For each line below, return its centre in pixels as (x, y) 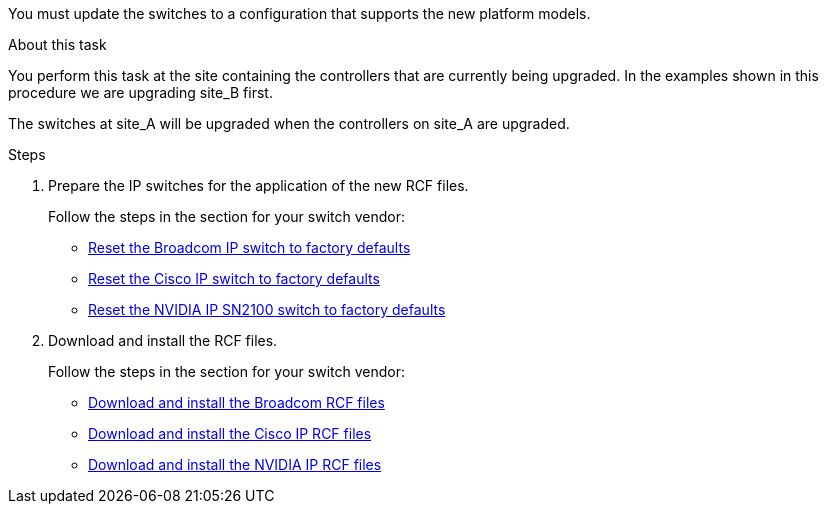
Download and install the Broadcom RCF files (236, 402)
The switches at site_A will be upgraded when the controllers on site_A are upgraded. (289, 123)
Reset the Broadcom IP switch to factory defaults (249, 247)
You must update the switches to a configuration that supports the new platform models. (299, 13)
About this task (57, 44)
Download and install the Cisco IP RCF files (230, 433)
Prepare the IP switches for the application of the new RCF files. (258, 185)
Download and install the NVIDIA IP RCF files (235, 464)
